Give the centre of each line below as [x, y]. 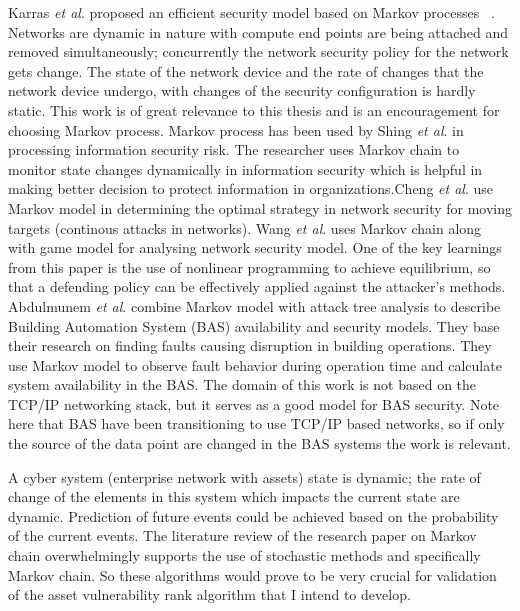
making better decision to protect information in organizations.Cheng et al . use [250, 188]
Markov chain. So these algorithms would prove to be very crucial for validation [252, 574]
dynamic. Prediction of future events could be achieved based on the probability [253, 515]
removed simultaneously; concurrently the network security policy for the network [258, 51]
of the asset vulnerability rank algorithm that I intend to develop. [209, 594]
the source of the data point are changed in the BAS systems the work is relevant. [259, 443]
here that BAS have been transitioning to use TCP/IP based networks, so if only [256, 423]
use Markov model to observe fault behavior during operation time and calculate [255, 364]
